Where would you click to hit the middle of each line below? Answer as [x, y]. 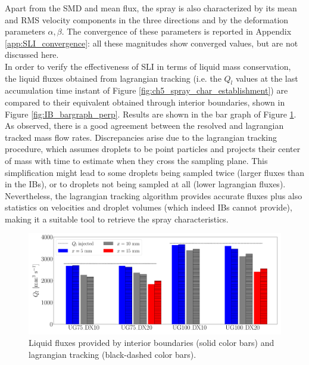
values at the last [267, 78]
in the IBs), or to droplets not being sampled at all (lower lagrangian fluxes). [145, 184]
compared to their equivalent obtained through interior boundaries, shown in [145, 102]
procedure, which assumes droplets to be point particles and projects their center [153, 149]
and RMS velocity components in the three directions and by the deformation [147, 19]
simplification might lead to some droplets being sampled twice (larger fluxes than [154, 172]
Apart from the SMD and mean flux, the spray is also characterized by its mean [151, 8]
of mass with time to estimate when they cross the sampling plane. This [136, 160]
